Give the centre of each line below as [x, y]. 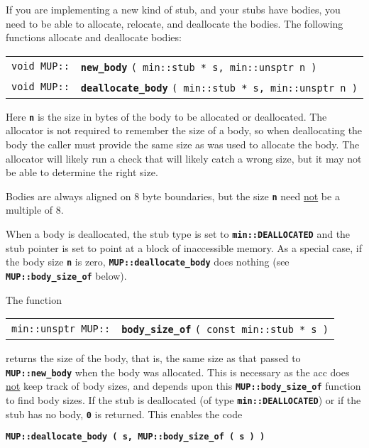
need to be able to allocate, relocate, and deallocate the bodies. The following [175, 23]
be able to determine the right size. [82, 172]
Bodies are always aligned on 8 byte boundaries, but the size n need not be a [173, 196]
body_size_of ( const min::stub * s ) [225, 330]
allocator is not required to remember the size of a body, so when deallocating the [184, 130]
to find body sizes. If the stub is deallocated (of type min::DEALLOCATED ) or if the [183, 400]
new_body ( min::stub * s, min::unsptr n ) [199, 67]
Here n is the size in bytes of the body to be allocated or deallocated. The [166, 116]
